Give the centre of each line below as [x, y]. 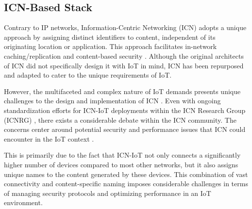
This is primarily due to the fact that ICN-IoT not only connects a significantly [122, 155]
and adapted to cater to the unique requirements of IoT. [88, 75]
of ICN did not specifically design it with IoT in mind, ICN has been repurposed [124, 65]
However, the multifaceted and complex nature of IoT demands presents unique [122, 91]
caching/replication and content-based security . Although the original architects [124, 56]
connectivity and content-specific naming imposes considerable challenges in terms [126, 184]
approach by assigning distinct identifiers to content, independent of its [110, 37]
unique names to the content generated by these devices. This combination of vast [126, 174]
